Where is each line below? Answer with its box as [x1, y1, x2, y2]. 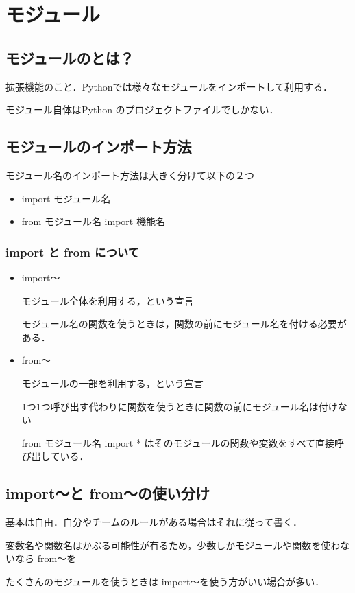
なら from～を [14, 551, 77, 566]
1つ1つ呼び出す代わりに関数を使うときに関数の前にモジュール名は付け [21, 399, 338, 413]
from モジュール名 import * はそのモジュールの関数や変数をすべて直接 [21, 435, 335, 450]
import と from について [5, 243, 140, 260]
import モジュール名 [21, 191, 111, 205]
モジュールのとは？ [5, 47, 134, 68]
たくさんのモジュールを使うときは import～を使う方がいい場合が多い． [5, 574, 325, 588]
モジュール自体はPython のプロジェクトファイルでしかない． [5, 102, 279, 117]
